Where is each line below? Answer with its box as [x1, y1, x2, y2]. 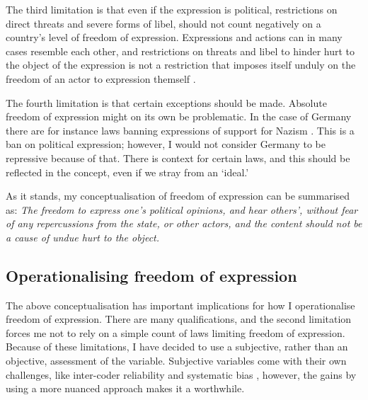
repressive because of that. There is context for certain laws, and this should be [6, 150, 350, 165]
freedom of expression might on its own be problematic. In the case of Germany [6, 109, 352, 124]
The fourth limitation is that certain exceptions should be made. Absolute [6, 95, 327, 110]
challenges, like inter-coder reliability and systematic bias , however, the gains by [6, 367, 357, 382]
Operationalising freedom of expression [6, 264, 297, 286]
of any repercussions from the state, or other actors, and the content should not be [6, 216, 362, 231]
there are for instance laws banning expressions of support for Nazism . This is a [6, 122, 355, 137]
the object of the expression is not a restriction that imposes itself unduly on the [6, 57, 356, 72]
